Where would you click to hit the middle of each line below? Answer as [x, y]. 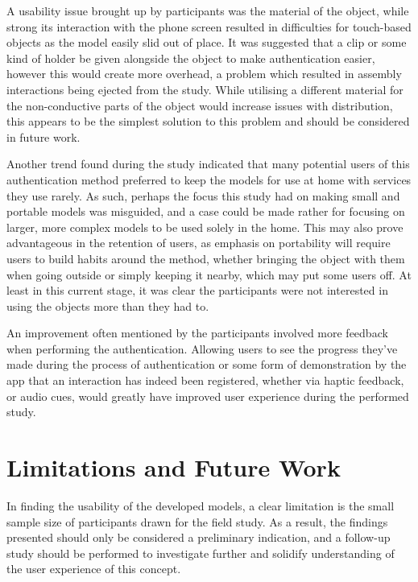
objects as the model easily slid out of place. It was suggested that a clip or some [207, 42]
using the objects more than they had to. [108, 305]
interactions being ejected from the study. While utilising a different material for [205, 89]
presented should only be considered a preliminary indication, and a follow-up [199, 537]
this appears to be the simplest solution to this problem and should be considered [208, 121]
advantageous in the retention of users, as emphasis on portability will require [199, 243]
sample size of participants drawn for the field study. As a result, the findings [197, 521]
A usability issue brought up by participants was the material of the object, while [208, 10]
